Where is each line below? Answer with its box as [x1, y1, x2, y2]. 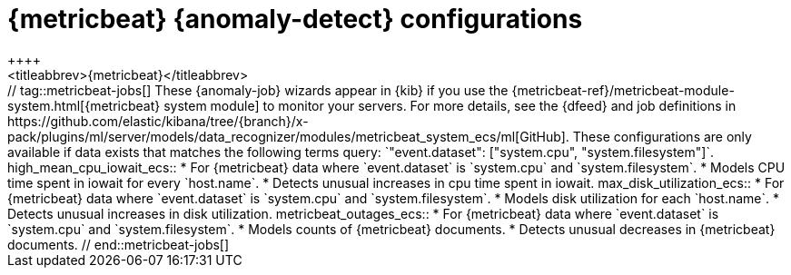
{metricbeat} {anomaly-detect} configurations [7, 4, 583, 34]
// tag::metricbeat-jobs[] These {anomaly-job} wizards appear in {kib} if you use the [7, 82, 509, 98]
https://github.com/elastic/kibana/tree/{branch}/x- [7, 113, 309, 129]
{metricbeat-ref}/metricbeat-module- [511, 82, 735, 98]
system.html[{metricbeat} [7, 97, 161, 113]
